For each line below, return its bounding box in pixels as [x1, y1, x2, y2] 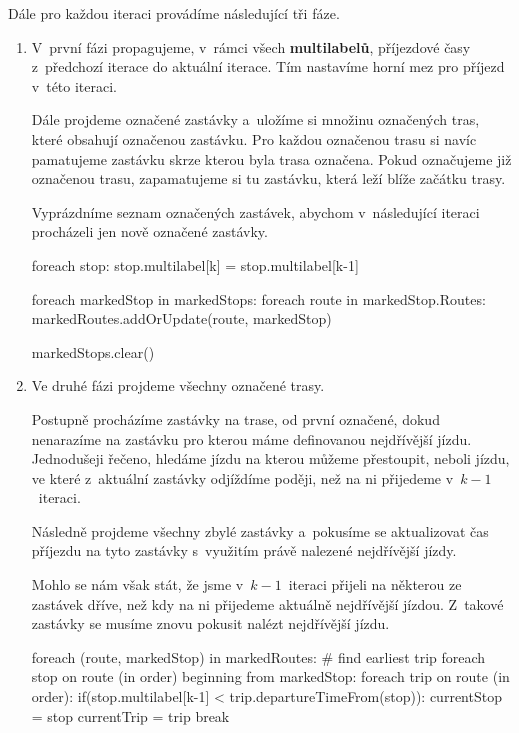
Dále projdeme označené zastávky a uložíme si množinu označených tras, [31, 109, 480, 130]
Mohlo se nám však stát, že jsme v [31, 574, 244, 595]
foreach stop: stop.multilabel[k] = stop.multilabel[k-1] [31, 254, 359, 275]
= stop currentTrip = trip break [31, 705, 230, 726]
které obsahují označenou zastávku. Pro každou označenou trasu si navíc [31, 128, 477, 149]
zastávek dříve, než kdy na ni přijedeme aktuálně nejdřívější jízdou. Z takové [31, 593, 504, 614]
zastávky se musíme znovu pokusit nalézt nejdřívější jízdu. [31, 613, 390, 634]
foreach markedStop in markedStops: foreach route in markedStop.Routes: [31, 288, 486, 309]
